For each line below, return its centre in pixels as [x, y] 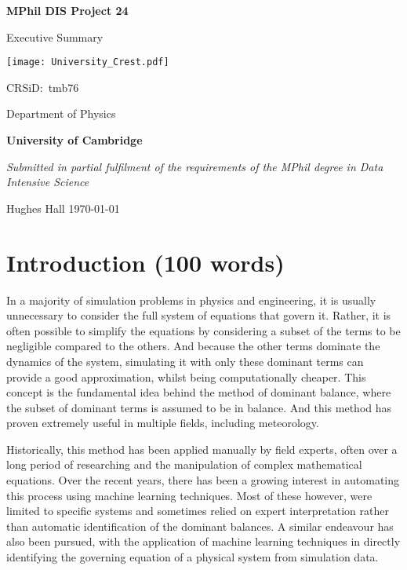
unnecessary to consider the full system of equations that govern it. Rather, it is [199, 315]
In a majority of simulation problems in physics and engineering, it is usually [191, 300]
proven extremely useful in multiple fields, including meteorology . [163, 423]
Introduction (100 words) [145, 262]
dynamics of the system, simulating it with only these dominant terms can [185, 361]
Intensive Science [48, 182]
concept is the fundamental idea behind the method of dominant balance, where [199, 392]
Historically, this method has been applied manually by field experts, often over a [202, 449]
